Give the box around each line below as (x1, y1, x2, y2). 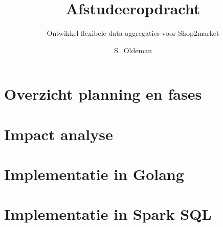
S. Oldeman (114, 44, 152, 55)
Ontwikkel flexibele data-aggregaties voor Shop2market (47, 28, 219, 38)
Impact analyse (4, 123, 113, 144)
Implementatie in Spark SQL (4, 203, 212, 224)
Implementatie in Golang (4, 164, 184, 185)
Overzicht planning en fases (4, 83, 202, 104)
